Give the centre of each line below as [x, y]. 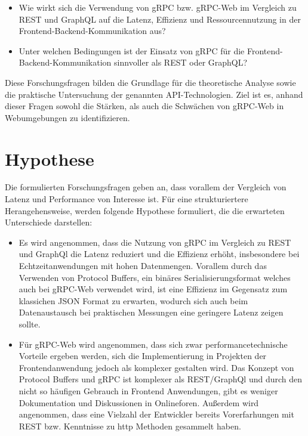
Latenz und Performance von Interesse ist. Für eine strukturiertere [127, 199]
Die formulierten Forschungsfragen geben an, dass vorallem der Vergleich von [146, 187]
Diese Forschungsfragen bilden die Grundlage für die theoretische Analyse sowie [150, 82]
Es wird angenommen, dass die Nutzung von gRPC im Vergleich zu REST [155, 242]
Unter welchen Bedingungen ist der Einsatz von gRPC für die [132, 50]
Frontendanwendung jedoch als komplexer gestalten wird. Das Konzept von [156, 367]
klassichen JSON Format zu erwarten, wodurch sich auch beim [133, 300]
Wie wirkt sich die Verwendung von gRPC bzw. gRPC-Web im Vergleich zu [158, 7]
